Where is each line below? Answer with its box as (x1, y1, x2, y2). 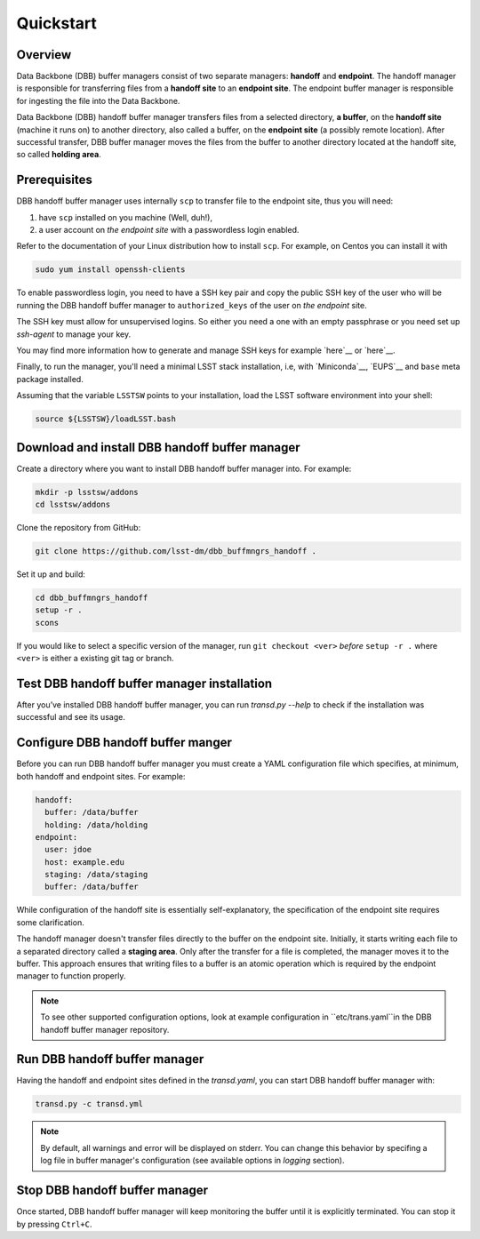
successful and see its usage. (16, 712, 126, 723)
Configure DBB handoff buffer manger (16, 735, 233, 750)
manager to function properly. (16, 971, 126, 981)
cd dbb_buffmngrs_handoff (35, 592, 148, 603)
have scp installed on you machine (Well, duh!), (38, 212, 213, 222)
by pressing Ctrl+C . (16, 1219, 92, 1229)
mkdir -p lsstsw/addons (35, 487, 140, 497)
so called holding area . (16, 149, 101, 160)
